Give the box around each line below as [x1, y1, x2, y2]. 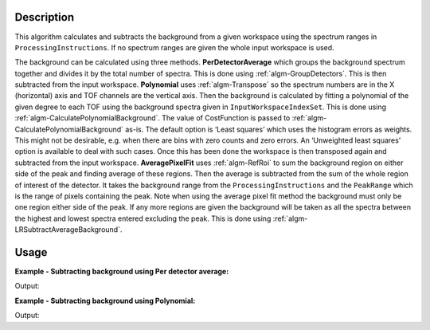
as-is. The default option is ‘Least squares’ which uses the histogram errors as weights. [124, 124, 412, 134]
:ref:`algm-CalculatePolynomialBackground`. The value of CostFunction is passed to [14, 113, 291, 123]
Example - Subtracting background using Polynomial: [14, 296, 196, 305]
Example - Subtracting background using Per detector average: [14, 267, 229, 277]
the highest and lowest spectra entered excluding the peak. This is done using [14, 214, 272, 223]
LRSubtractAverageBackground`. [14, 225, 123, 234]
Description [14, 10, 75, 24]
